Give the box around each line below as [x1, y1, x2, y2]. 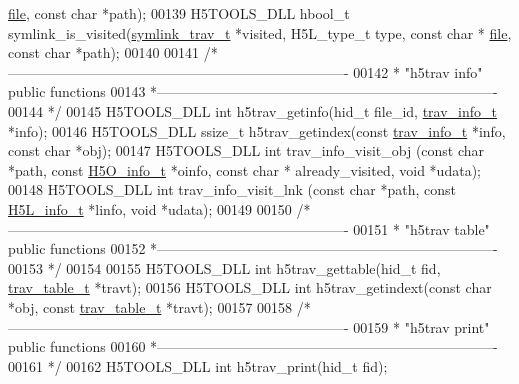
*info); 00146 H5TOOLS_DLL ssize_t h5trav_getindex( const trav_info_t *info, [8, 120, 506, 141]
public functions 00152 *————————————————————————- [8, 238, 498, 259]
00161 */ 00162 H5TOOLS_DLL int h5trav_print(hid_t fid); [8, 355, 388, 376]
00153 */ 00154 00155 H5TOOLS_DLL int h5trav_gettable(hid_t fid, [8, 257, 441, 278]
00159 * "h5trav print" [353, 316, 490, 337]
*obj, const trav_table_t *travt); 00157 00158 [8, 296, 293, 317]
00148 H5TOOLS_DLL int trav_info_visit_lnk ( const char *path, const [8, 179, 457, 200]
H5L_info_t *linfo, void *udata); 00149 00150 [8, 198, 292, 219]
